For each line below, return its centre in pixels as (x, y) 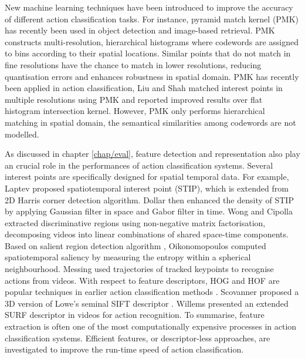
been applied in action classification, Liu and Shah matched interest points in (144, 88)
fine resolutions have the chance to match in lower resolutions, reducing (133, 64)
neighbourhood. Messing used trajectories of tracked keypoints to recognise (139, 269)
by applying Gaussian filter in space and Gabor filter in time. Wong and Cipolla (149, 211)
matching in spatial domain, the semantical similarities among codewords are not (150, 122)
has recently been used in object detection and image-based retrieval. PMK (140, 30)
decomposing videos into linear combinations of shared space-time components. (147, 234)
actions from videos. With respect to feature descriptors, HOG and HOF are (142, 280)
